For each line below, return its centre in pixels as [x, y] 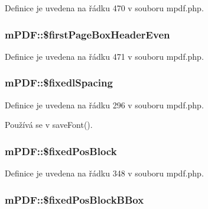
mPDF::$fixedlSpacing [59, 83]
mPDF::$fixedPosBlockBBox [74, 199]
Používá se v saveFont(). [49, 125]
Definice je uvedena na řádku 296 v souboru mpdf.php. [104, 104]
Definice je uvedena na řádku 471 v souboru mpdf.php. [104, 56]
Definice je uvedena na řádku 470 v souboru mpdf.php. [104, 8]
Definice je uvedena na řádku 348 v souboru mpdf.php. [104, 173]
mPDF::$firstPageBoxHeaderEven [87, 34]
